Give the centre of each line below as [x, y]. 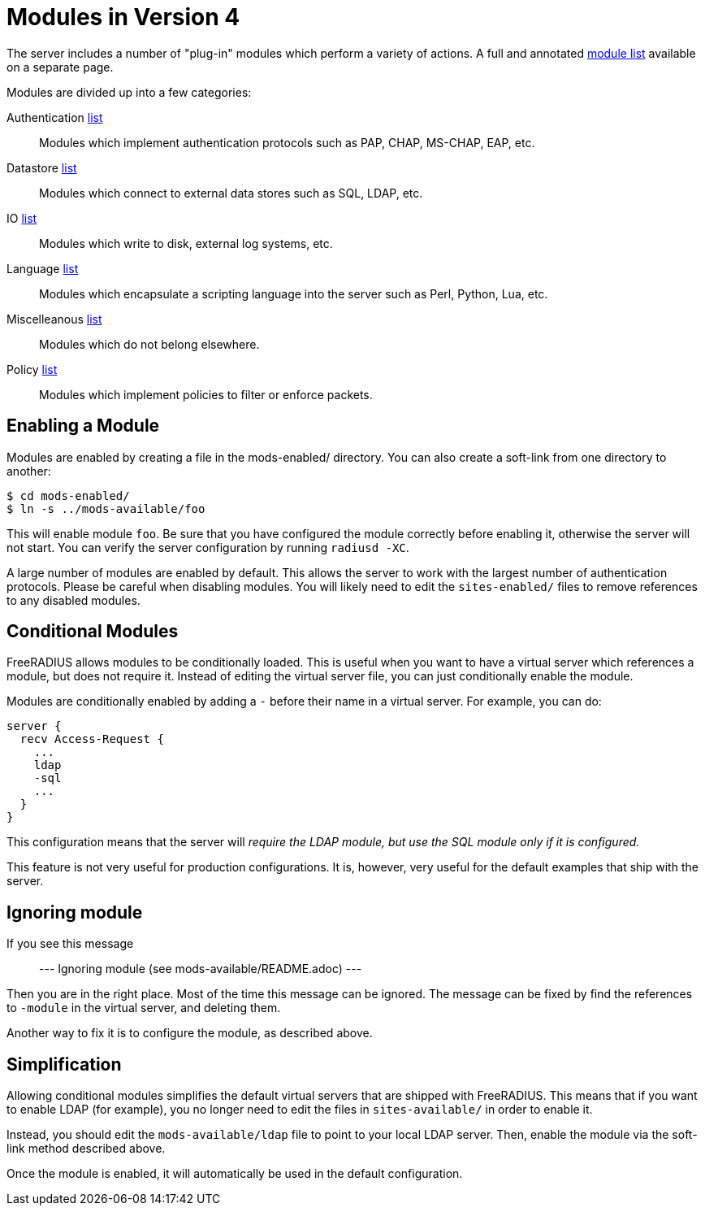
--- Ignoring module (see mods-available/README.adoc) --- [201, 969]
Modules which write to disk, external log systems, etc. [186, 243]
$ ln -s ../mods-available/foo [106, 508]
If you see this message [70, 944]
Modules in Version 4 [123, 17]
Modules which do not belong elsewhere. [149, 344]
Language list [43, 268]
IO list [22, 218]
